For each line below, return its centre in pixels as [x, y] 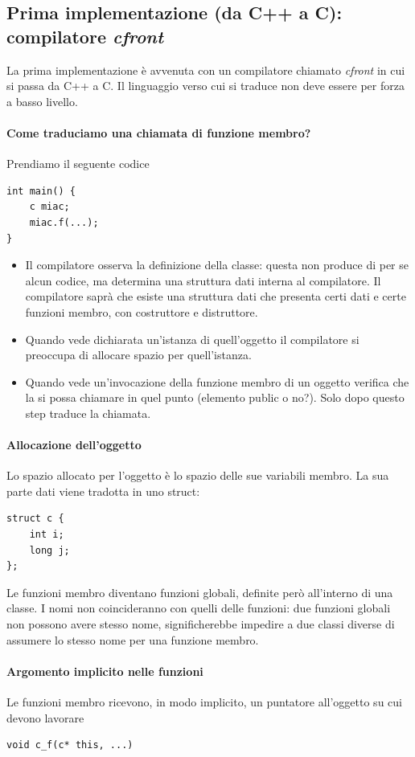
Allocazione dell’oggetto [74, 445]
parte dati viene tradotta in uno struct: [103, 491]
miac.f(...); [64, 222]
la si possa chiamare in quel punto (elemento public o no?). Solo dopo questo [215, 397]
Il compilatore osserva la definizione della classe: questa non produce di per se [217, 265]
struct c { [35, 519]
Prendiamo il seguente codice [78, 164]
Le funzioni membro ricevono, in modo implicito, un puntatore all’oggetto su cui [204, 702]
